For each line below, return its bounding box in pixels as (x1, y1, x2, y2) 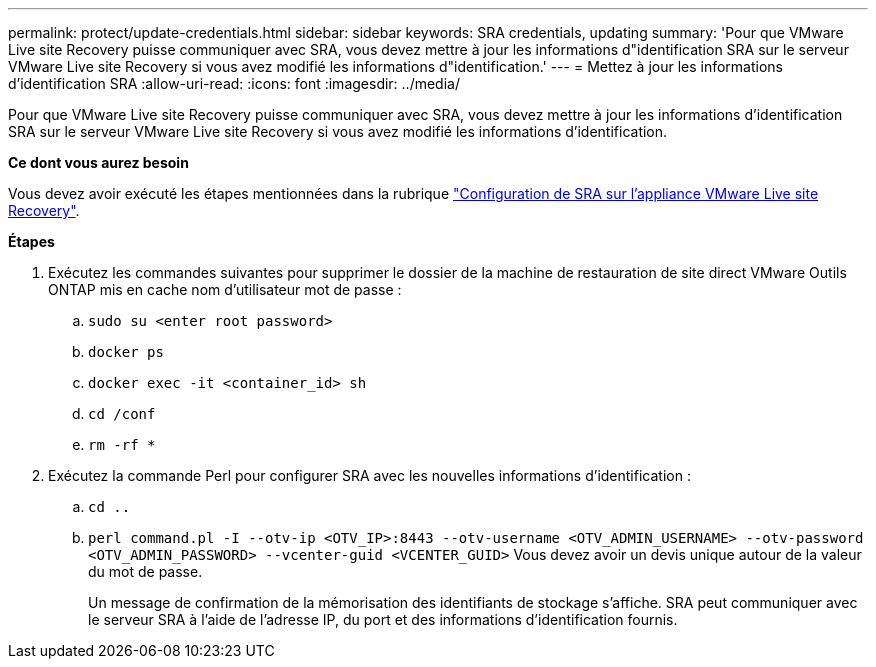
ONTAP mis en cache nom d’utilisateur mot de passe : (48, 281, 402, 298)
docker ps (88, 344, 164, 360)
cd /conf (88, 406, 156, 422)
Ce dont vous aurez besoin (8, 154, 189, 171)
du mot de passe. (88, 563, 203, 580)
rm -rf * (88, 437, 156, 453)
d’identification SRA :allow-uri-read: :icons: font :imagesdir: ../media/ (8, 75, 460, 92)
